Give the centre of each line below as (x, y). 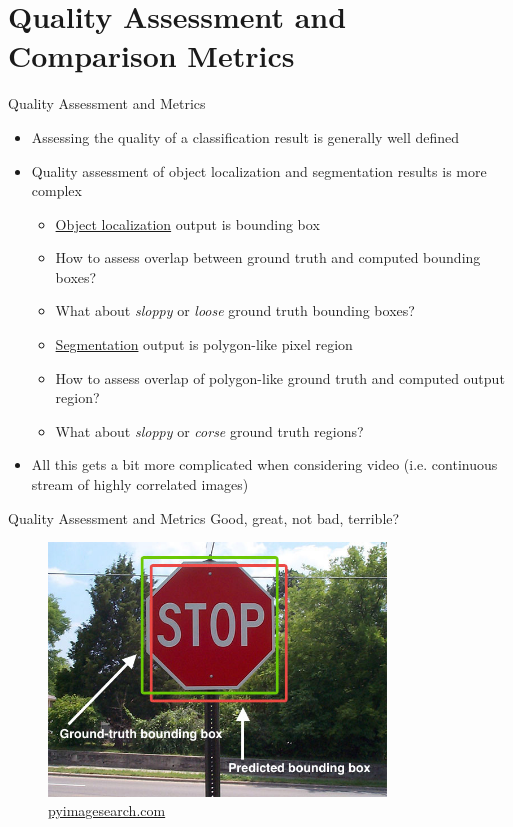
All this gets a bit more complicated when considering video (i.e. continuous (264, 464)
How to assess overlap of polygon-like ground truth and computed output (280, 377)
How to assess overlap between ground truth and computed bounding (268, 257)
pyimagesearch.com (107, 810)
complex (56, 190)
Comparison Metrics (151, 55)
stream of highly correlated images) (140, 484)
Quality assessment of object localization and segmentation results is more (259, 170)
